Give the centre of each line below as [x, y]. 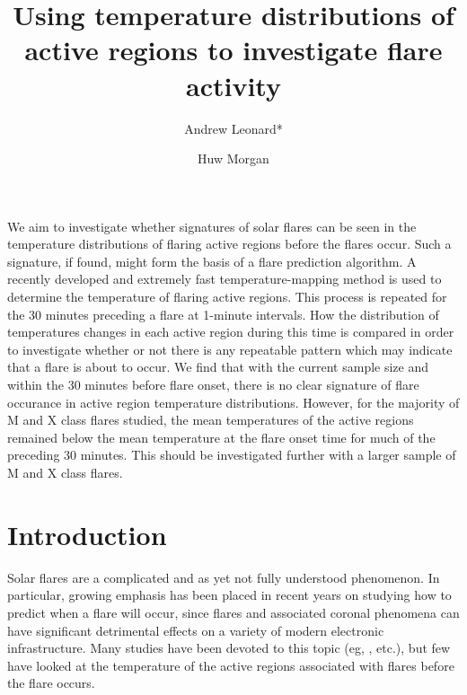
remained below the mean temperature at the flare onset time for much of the [221, 437]
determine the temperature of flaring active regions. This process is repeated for [227, 297]
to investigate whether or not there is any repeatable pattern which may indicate [230, 349]
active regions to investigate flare [233, 50]
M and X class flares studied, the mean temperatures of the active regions [211, 420]
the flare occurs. [51, 683]
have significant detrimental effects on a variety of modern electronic [196, 630]
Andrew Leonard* [233, 128]
